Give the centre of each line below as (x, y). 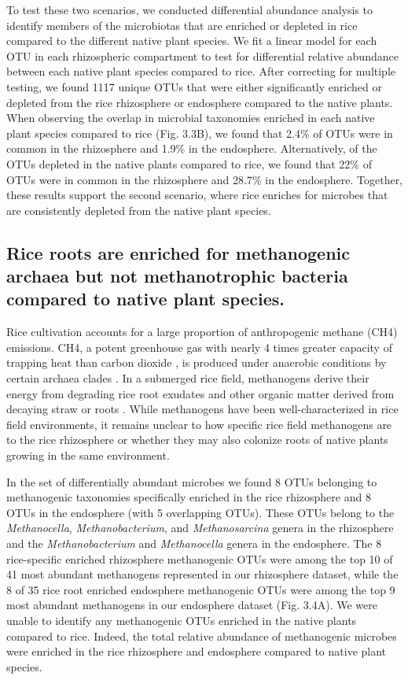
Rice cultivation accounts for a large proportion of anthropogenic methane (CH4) (202, 332)
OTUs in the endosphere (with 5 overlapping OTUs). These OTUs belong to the (200, 512)
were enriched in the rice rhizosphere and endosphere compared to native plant (197, 651)
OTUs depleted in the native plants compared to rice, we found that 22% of (189, 163)
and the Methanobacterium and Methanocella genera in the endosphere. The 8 (194, 543)
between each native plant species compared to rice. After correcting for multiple (201, 71)
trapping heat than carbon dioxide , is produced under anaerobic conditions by (197, 362)
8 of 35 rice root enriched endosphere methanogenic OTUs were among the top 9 (201, 589)
